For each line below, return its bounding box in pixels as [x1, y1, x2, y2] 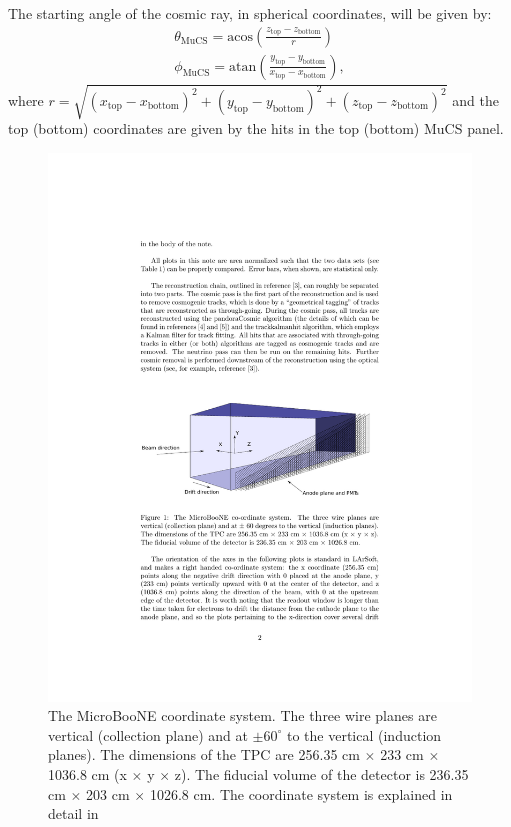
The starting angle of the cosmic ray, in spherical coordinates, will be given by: [8, 3, 492, 23]
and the [452, 89, 499, 110]
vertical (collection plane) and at [48, 724, 248, 745]
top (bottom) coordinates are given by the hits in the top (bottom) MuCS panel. [8, 118, 504, 139]
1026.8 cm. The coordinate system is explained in [149, 783, 453, 804]
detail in [48, 803, 99, 824]
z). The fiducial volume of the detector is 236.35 [174, 764, 469, 785]
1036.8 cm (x [48, 764, 127, 785]
